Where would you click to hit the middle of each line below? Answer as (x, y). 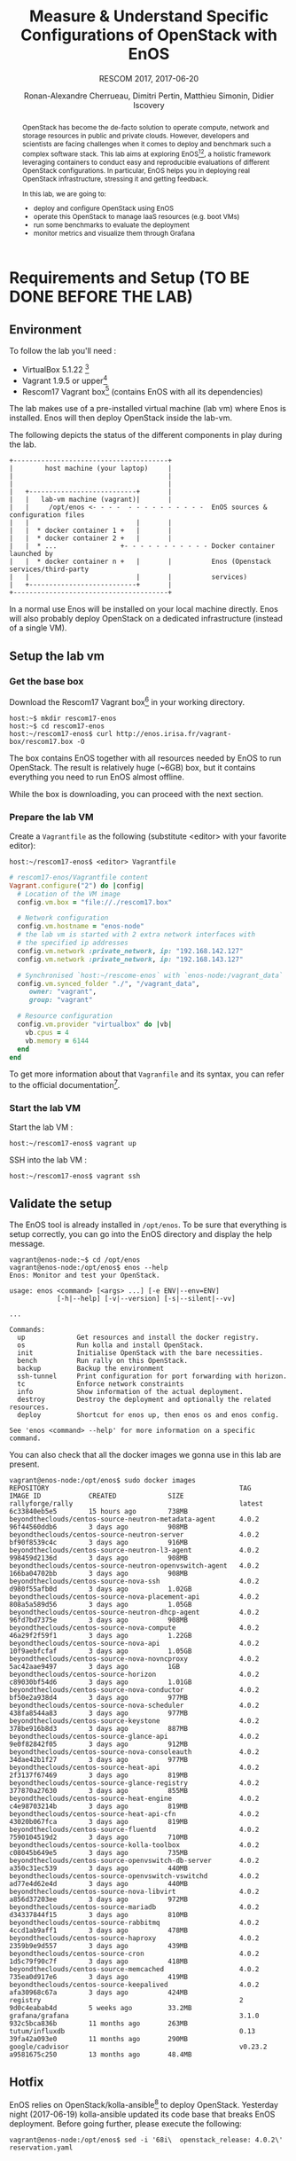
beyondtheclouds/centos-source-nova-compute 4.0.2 (134, 1628)
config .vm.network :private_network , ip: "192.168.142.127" (130, 951)
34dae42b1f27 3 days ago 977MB (99, 1760)
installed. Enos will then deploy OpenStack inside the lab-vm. (121, 418)
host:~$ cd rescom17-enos (57, 726)
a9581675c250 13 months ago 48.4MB (101, 2055)
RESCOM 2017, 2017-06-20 (149, 78)
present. (24, 1464)
